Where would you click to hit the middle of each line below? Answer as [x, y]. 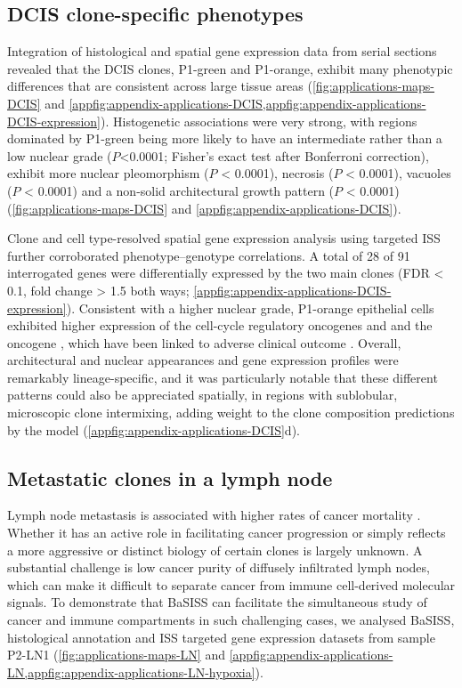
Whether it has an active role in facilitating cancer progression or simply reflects [227, 533]
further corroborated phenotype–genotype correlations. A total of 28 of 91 [209, 255]
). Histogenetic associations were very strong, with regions [259, 121]
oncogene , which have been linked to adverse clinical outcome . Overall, [204, 342]
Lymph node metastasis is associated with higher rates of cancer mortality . [214, 515]
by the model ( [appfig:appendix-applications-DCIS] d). [154, 429]
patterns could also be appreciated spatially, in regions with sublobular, [203, 395]
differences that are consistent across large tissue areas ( [160, 86]
